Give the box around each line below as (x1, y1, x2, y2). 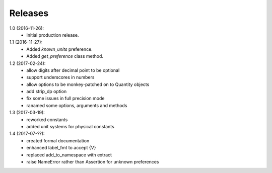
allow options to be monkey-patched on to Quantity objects (26, 81, 150, 88)
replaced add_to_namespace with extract (26, 151, 112, 158)
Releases (9, 8, 49, 19)
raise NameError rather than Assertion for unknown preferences (26, 158, 159, 164)
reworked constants (26, 116, 68, 123)
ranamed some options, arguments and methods (26, 102, 127, 108)
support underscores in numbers (26, 74, 95, 80)
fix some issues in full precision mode (26, 96, 105, 102)
